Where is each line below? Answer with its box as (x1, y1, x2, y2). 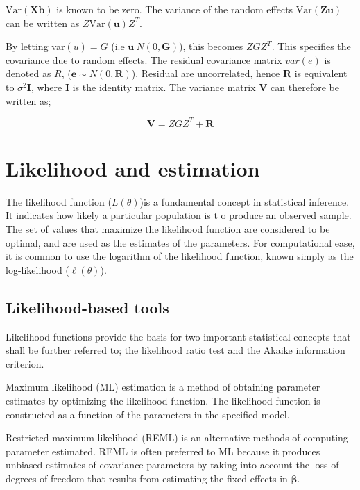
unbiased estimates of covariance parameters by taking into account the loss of (6, 457, 339, 472)
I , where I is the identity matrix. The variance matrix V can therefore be (26, 79, 339, 94)
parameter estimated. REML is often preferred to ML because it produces (6, 443, 320, 458)
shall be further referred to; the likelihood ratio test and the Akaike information (6, 343, 345, 357)
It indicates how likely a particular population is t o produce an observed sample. (6, 208, 352, 222)
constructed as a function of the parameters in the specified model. (6, 407, 290, 421)
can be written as (6, 15, 80, 30)
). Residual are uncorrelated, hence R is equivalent (131, 66, 348, 81)
